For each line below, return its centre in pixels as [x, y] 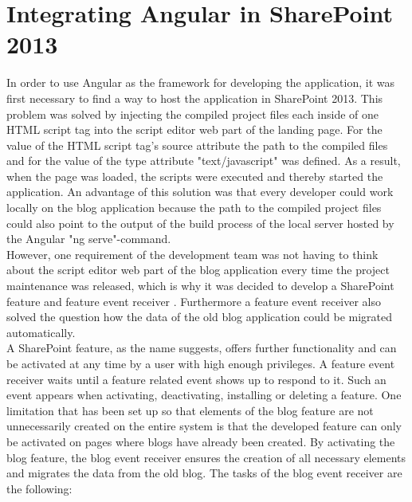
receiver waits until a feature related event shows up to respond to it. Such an [196, 379]
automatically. [41, 332]
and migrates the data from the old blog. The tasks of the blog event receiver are [204, 473]
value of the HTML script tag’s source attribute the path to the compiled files [197, 145]
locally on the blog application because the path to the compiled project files [194, 208]
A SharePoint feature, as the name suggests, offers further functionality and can [202, 348]
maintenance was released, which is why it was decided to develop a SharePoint [200, 286]
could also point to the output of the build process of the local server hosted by [200, 223]
